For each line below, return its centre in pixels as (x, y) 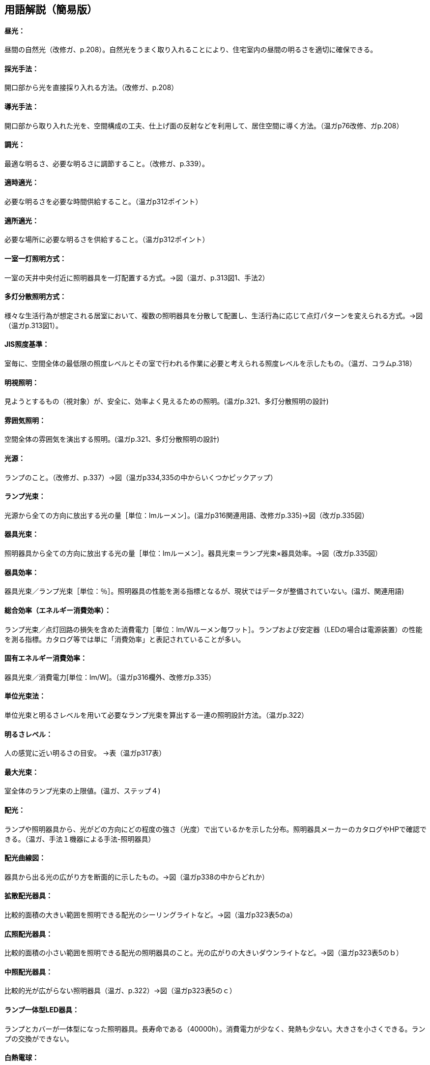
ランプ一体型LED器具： (42, 1010)
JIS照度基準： (27, 344)
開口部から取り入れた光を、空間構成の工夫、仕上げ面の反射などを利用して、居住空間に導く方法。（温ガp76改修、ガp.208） (204, 125)
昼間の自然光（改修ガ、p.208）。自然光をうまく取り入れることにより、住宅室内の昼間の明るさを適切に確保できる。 (191, 50)
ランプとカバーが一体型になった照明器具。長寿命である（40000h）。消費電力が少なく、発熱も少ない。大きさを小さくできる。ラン (215, 1029)
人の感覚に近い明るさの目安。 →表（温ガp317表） (85, 753)
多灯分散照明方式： (35, 297)
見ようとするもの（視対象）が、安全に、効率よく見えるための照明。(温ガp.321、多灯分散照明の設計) (167, 401)
